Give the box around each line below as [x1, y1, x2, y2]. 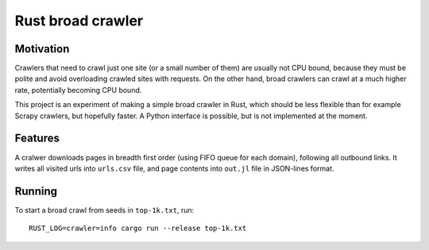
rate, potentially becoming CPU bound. [14, 85, 142, 94]
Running [14, 184, 58, 198]
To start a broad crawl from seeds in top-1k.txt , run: [14, 205, 195, 214]
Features [14, 132, 60, 145]
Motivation [14, 42, 70, 56]
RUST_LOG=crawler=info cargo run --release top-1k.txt [29, 224, 247, 233]
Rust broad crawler [14, 12, 143, 29]
